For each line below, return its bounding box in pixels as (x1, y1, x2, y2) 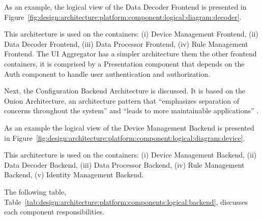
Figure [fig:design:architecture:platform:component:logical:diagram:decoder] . (4, 11, 242, 22)
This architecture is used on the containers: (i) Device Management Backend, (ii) (4, 149, 257, 160)
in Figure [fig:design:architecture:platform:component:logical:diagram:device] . (4, 132, 245, 143)
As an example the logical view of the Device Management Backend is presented (4, 122, 254, 133)
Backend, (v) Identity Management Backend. (4, 169, 144, 180)
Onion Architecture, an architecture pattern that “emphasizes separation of (4, 95, 240, 106)
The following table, (4, 186, 67, 197)
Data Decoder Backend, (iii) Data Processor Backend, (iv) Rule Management (4, 159, 245, 170)
